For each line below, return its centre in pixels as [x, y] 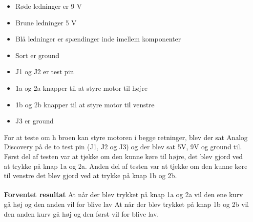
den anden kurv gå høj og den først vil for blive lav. [82, 213]
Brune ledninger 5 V [46, 22]
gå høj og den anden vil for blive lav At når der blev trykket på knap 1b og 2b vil [126, 204]
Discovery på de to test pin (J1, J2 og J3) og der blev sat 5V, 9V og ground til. [123, 147]
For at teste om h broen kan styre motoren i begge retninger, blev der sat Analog [126, 137]
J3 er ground [34, 121]
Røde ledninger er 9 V [49, 6]
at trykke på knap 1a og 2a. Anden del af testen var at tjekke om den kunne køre [126, 166]
